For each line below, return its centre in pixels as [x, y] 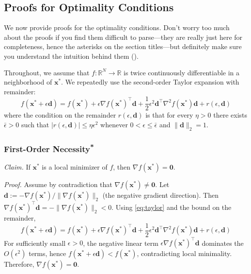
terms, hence [47, 253]
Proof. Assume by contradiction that [58, 184]
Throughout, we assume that [47, 72]
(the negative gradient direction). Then [160, 195]
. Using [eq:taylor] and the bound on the [172, 207]
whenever [114, 125]
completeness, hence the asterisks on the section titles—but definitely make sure [123, 46]
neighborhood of [28, 82]
